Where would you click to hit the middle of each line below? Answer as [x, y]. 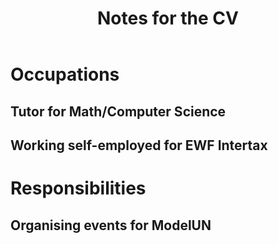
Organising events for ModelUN [111, 225]
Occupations [65, 74]
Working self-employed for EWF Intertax [139, 145]
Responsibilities [78, 188]
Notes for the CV [168, 18]
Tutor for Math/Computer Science [118, 111]
